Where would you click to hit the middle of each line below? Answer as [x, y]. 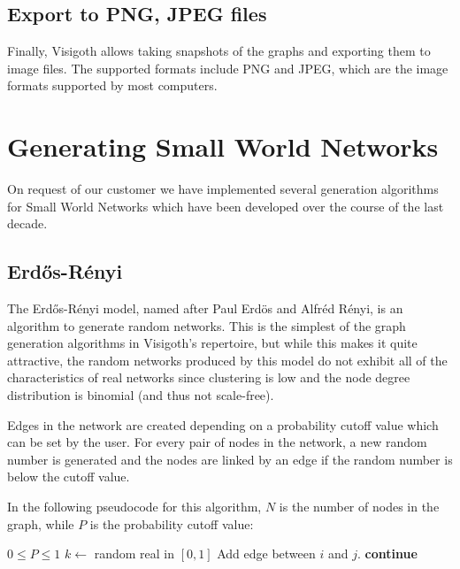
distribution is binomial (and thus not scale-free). [141, 395]
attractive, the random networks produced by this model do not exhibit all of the [227, 360]
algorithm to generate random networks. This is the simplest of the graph [207, 325]
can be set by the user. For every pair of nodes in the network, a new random [217, 442]
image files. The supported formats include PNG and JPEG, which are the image [228, 68]
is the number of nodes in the [359, 507]
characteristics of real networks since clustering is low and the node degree [209, 377]
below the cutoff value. [69, 477]
